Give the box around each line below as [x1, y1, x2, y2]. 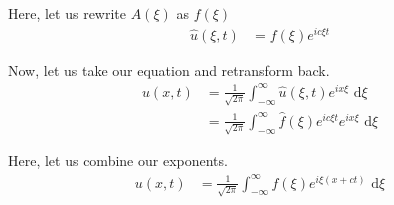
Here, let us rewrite [8, 3, 127, 23]
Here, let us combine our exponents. [8, 150, 228, 171]
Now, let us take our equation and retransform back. [8, 59, 330, 80]
